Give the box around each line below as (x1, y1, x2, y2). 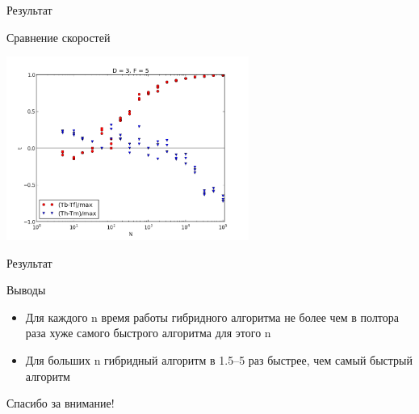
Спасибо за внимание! (6, 395, 115, 412)
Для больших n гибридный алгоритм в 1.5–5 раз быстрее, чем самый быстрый (25, 351, 413, 368)
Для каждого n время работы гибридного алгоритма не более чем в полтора (25, 308, 400, 325)
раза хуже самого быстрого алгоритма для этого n (25, 324, 271, 341)
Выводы (6, 281, 46, 298)
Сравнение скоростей (6, 28, 111, 45)
